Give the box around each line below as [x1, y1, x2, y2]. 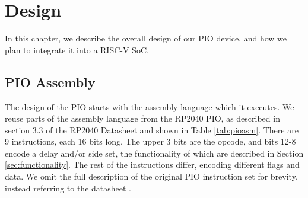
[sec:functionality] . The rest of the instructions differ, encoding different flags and [5, 158, 300, 171]
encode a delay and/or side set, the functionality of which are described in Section [5, 146, 304, 159]
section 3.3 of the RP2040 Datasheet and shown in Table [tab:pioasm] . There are [5, 123, 299, 136]
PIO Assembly [5, 72, 96, 91]
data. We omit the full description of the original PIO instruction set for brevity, [5, 170, 298, 183]
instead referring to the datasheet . [5, 181, 132, 194]
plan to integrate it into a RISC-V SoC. [5, 43, 149, 56]
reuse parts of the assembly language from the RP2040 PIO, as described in [5, 112, 280, 124]
